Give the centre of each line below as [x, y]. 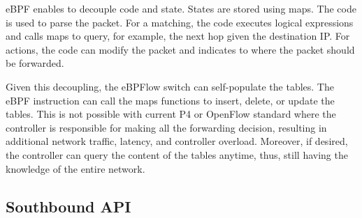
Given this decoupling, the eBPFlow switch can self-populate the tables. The [170, 86]
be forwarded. [35, 63]
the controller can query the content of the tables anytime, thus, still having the [177, 154]
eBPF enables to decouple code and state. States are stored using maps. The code [181, 8]
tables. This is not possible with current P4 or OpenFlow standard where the [171, 114]
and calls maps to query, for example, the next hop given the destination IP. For [178, 36]
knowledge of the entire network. [75, 168]
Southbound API [68, 206]
